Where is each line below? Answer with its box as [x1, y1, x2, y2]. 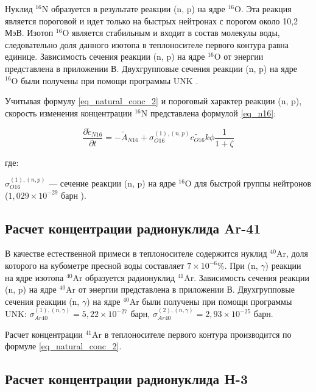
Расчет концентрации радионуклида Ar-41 [5, 218, 261, 237]
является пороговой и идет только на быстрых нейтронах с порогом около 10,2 [5, 14, 298, 27]
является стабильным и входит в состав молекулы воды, [71, 26, 280, 39]
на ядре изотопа [5, 271, 64, 283]
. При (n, [224, 259, 258, 272]
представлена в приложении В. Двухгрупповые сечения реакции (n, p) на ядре [5, 62, 298, 74]
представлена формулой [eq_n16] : [150, 106, 276, 119]
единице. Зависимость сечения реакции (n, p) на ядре [5, 50, 205, 63]
